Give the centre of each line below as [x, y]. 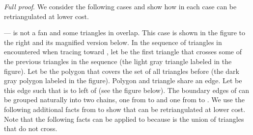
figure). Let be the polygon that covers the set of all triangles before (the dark [122, 71]
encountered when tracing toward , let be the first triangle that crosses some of [123, 52]
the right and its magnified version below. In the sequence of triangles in [113, 42]
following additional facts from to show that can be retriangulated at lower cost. [125, 109]
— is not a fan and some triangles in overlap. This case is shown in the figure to [125, 33]
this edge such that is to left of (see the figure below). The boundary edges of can [126, 90]
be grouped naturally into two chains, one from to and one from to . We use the [124, 100]
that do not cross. [31, 128]
